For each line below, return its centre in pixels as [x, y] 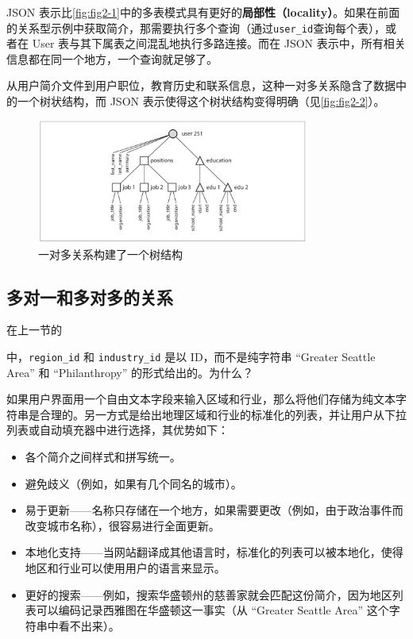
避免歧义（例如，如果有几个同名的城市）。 [133, 483]
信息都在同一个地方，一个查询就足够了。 [112, 58]
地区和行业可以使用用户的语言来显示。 [125, 567]
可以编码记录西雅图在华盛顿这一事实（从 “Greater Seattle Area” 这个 [212, 610]
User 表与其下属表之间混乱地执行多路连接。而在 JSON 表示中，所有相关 [219, 43]
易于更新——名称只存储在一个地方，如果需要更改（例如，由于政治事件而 [214, 510]
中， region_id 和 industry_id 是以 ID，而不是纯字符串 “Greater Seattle [191, 356]
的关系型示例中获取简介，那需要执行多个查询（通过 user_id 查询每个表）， [196, 27]
